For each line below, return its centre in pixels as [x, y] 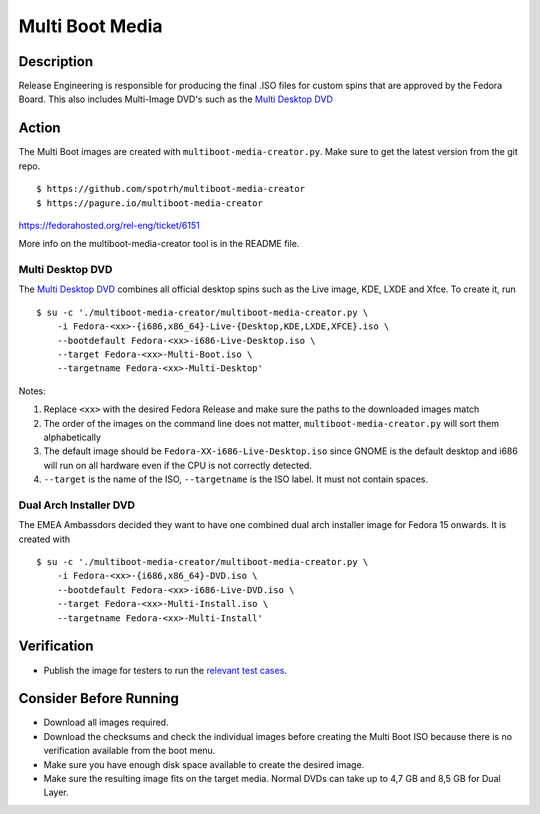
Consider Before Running [98, 698]
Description [56, 61]
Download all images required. [106, 722]
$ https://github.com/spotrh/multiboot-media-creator [170, 189]
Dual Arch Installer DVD [76, 505]
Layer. [56, 792]
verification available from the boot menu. [129, 751]
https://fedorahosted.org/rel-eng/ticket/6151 [109, 225]
